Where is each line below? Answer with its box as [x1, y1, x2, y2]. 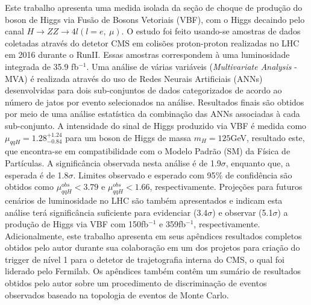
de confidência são [225, 168, 292, 181]
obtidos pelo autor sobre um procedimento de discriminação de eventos [5, 277, 267, 289]
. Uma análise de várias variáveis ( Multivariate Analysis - [86, 60, 297, 72]
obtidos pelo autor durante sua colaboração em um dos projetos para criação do [5, 241, 300, 254]
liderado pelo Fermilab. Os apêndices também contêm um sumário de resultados [5, 265, 301, 277]
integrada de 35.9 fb [5, 60, 79, 72]
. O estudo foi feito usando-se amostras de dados [121, 25, 301, 37]
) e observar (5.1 [212, 206, 273, 218]
